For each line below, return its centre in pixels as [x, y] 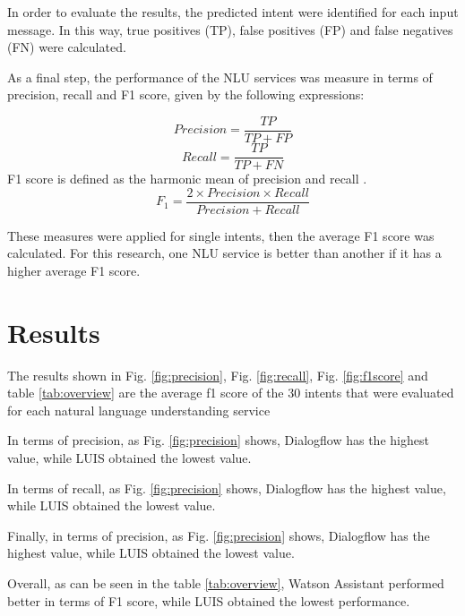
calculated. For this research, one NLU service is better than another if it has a [224, 253]
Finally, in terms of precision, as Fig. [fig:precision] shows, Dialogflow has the [219, 535]
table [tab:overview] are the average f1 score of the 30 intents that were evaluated [231, 393]
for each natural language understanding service [139, 410]
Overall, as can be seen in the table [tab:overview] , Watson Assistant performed [226, 583]
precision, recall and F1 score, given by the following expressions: [186, 94]
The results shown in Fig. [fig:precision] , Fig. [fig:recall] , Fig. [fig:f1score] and [218, 375]
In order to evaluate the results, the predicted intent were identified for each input [233, 12]
